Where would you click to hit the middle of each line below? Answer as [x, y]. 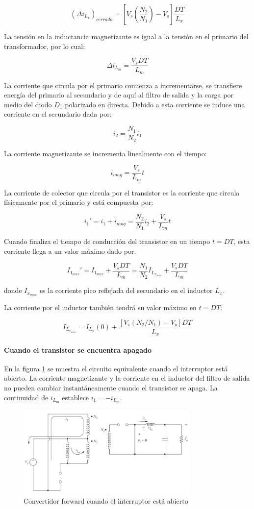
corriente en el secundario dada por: [58, 114]
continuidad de [26, 397]
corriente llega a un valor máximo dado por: [70, 251]
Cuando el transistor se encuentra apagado [78, 350]
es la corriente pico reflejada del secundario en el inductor [126, 290]
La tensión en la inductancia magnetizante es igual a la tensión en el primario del [126, 36]
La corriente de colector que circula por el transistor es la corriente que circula [122, 192]
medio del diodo [28, 104]
